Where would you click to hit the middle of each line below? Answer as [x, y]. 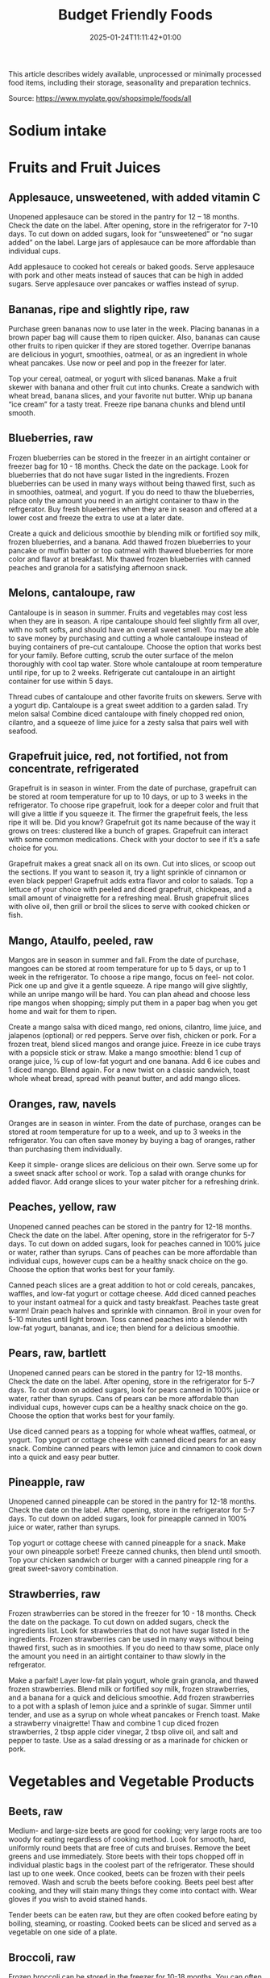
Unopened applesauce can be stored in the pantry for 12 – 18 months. [124, 217]
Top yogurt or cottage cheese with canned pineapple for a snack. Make [127, 1543]
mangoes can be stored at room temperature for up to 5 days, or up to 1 [127, 969]
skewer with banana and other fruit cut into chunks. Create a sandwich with [134, 387]
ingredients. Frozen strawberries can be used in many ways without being [131, 1639]
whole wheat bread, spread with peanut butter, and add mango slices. [125, 1079]
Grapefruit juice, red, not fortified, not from [118, 756]
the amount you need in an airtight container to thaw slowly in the [117, 1656]
